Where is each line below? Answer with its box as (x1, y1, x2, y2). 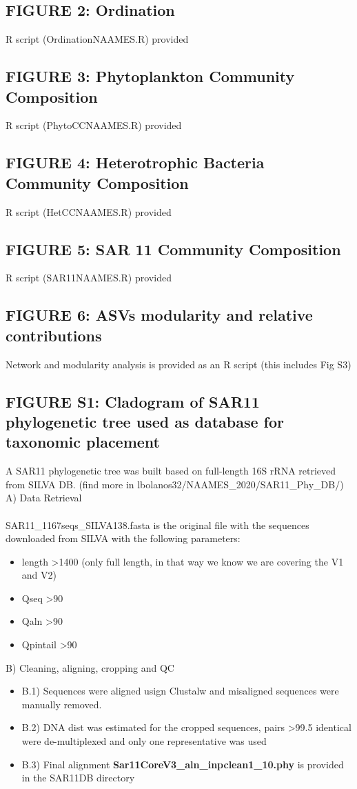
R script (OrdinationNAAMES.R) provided (6, 32, 189, 46)
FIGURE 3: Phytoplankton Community (6, 66, 295, 87)
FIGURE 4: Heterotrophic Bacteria (6, 152, 265, 173)
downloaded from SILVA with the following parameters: (6, 531, 241, 546)
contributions (6, 324, 102, 346)
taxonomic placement (6, 431, 161, 452)
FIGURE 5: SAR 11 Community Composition (6, 238, 341, 259)
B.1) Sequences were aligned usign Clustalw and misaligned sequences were (21, 683, 339, 698)
